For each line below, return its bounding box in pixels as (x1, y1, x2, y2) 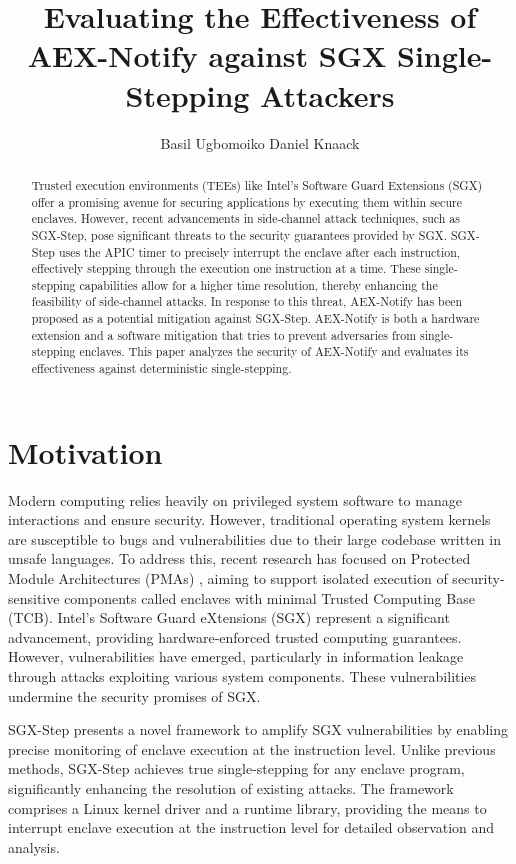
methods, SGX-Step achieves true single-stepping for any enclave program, (8, 758, 465, 779)
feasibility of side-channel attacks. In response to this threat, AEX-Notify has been (31, 293, 463, 310)
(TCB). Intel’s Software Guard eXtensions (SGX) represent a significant (8, 607, 450, 628)
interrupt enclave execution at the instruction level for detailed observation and (8, 817, 495, 838)
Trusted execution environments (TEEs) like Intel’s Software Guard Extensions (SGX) (31, 176, 483, 193)
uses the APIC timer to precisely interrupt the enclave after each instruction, (58, 243, 461, 260)
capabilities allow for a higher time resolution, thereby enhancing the (79, 276, 438, 293)
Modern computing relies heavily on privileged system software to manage (8, 489, 462, 510)
